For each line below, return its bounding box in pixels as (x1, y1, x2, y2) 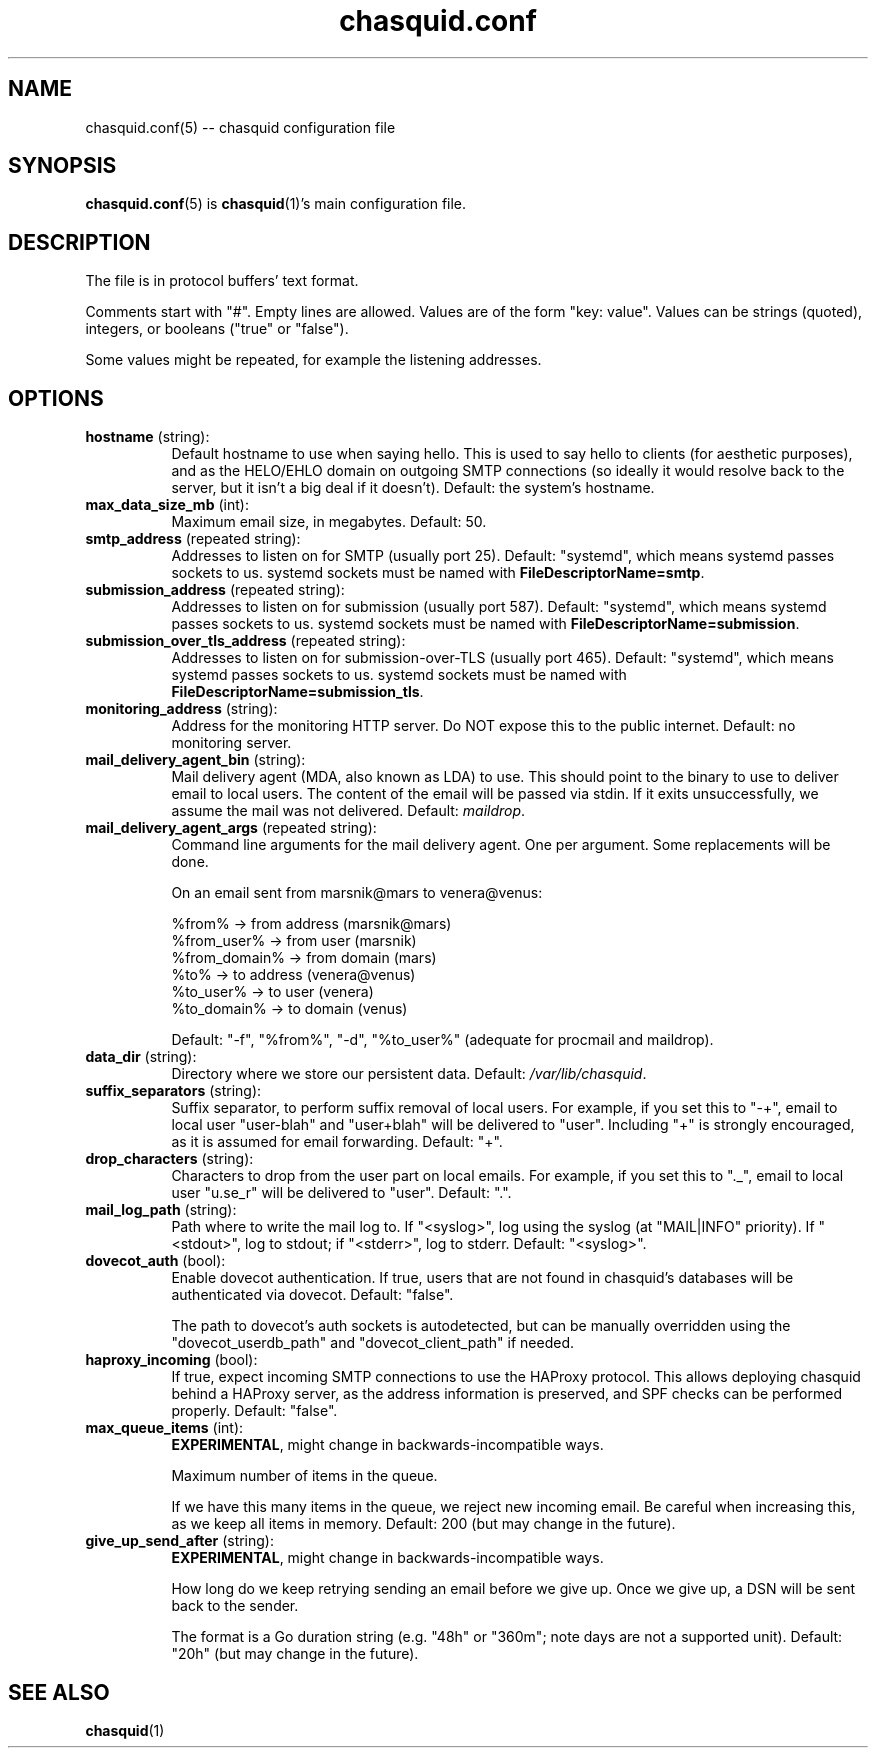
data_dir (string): (85, 1048, 197, 1066)
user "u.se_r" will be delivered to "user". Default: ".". (171, 1184, 512, 1202)
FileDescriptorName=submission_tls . (171, 683, 424, 701)
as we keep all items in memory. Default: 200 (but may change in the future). (171, 1515, 676, 1533)
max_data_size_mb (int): (85, 496, 249, 514)
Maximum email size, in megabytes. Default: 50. (171, 513, 487, 531)
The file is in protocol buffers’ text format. (85, 272, 359, 290)
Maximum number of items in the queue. (171, 1467, 438, 1485)
